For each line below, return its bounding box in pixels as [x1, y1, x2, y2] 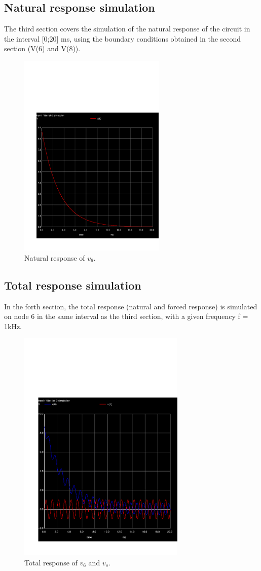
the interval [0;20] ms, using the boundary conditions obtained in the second [4, 33, 241, 44]
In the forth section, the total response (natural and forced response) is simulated [4, 301, 257, 311]
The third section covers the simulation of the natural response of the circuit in [4, 23, 250, 34]
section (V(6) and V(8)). [4, 43, 81, 54]
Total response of [24, 557, 78, 567]
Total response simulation [4, 277, 141, 293]
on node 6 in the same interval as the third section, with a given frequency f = [4, 311, 248, 322]
